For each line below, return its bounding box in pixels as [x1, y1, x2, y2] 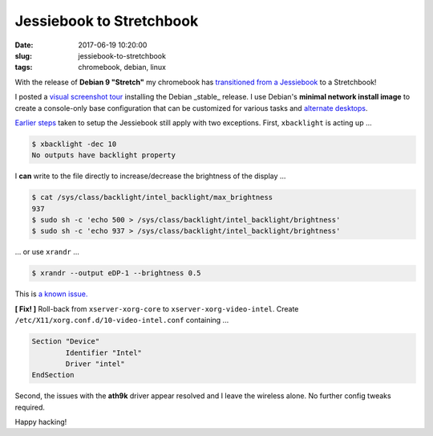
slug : [14, 51, 32, 60]
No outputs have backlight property [31, 151, 176, 160]
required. [14, 402, 46, 412]
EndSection [31, 370, 75, 380]
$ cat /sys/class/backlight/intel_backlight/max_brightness [31, 193, 273, 202]
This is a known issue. [14, 289, 88, 299]
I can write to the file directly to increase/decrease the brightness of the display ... [14, 171, 286, 181]
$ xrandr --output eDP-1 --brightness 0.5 [31, 269, 201, 278]
